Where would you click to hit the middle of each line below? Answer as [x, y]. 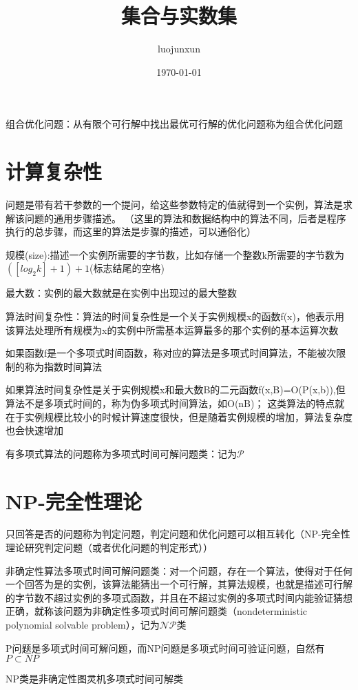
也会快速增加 [34, 430]
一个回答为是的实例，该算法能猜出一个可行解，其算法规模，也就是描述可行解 [179, 584]
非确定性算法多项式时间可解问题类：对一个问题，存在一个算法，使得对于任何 [179, 570]
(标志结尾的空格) [127, 268]
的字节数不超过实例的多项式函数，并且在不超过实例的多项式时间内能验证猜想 [179, 597]
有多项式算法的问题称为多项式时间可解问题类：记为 [121, 453]
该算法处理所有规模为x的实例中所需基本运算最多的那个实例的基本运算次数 [172, 329]
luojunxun [179, 49]
